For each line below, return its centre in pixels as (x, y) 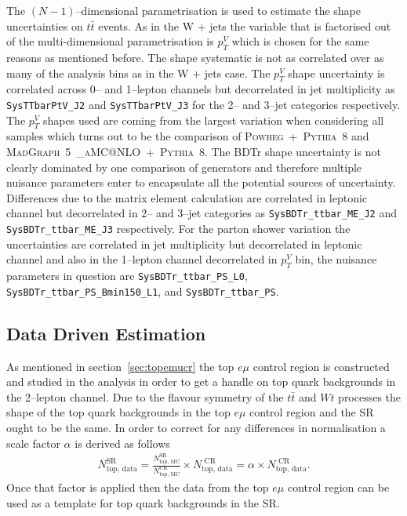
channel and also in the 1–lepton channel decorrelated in (142, 259)
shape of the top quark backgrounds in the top (118, 412)
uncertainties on (45, 25)
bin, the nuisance (336, 259)
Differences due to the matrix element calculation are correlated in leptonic (187, 197)
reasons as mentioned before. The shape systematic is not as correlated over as (195, 57)
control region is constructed (321, 366)
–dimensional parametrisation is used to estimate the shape (218, 10)
